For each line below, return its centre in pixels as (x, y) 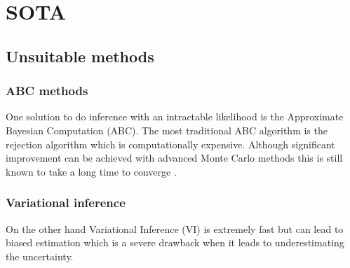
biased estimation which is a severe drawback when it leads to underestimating (175, 242)
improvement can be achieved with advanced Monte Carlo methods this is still (174, 158)
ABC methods (47, 91)
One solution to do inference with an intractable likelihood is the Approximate (175, 117)
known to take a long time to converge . (91, 171)
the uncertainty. (40, 256)
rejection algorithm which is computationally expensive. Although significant (170, 144)
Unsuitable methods (80, 56)
